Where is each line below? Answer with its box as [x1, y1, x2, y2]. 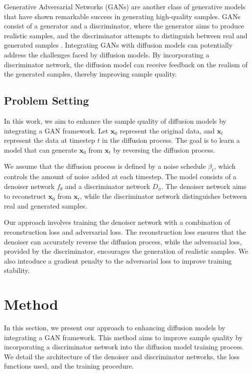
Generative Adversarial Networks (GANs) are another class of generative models [4, 1, 246, 11]
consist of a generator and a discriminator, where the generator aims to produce [4, 21, 244, 31]
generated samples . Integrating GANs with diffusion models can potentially [4, 40, 233, 50]
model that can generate [4, 144, 77, 155]
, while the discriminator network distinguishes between [80, 191, 247, 201]
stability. [4, 265, 30, 275]
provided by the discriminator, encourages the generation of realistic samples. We [4, 246, 249, 256]
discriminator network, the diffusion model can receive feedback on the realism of [4, 59, 248, 69]
